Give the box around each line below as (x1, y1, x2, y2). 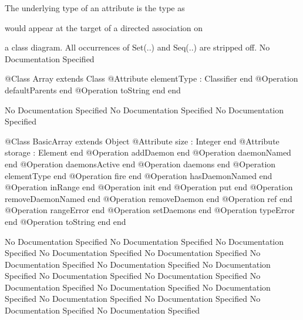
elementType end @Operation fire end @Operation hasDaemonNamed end (5, 169, 272, 181)
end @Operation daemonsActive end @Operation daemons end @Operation (5, 157, 276, 170)
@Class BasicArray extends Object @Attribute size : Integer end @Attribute (5, 134, 280, 147)
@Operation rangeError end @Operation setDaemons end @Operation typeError (5, 204, 295, 216)
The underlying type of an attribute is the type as (5, 2, 185, 14)
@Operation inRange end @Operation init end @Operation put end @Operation (5, 181, 293, 193)
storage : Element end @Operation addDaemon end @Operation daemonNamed (5, 146, 291, 159)
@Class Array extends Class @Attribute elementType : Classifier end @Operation (5, 72, 298, 85)
